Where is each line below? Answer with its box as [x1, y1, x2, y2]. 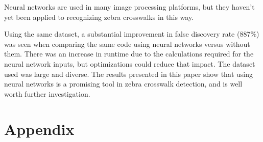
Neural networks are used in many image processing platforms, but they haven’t [4, 2, 255, 12]
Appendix [4, 118, 75, 139]
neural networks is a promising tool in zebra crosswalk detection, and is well [4, 78, 243, 89]
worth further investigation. [4, 88, 90, 99]
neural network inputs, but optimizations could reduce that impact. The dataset [4, 58, 255, 69]
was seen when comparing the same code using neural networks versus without [4, 38, 250, 49]
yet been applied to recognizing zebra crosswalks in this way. [4, 11, 194, 22]
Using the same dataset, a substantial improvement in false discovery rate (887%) [4, 29, 259, 39]
